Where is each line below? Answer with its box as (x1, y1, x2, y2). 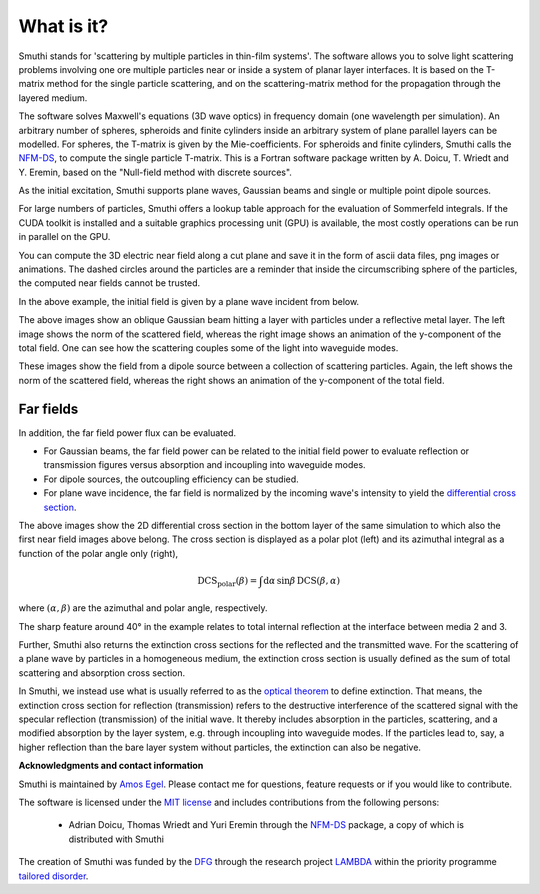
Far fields (18, 400, 79, 417)
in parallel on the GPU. (18, 231, 111, 243)
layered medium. (18, 91, 88, 104)
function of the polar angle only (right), (18, 547, 179, 559)
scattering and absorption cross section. (18, 666, 186, 679)
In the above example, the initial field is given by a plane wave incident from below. (18, 295, 360, 307)
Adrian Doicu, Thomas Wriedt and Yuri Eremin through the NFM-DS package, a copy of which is (68, 819, 465, 831)
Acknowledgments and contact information (18, 760, 204, 772)
